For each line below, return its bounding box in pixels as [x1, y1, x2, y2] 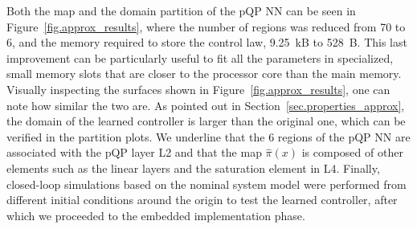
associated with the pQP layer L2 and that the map [6, 144, 262, 161]
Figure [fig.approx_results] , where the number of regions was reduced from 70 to [6, 18, 406, 35]
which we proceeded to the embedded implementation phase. [6, 207, 305, 223]
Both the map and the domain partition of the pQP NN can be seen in [6, 2, 356, 18]
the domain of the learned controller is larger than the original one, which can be [6, 112, 406, 129]
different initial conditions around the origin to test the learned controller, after [6, 191, 398, 208]
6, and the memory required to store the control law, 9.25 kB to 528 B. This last [6, 34, 407, 51]
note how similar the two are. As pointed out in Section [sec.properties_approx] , [6, 96, 405, 113]
